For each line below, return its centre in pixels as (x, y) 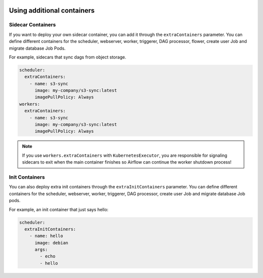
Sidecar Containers (32, 25)
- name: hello (46, 236)
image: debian (51, 243)
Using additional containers (52, 10)
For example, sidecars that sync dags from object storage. (68, 57)
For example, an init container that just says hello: (59, 209)
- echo (47, 256)
